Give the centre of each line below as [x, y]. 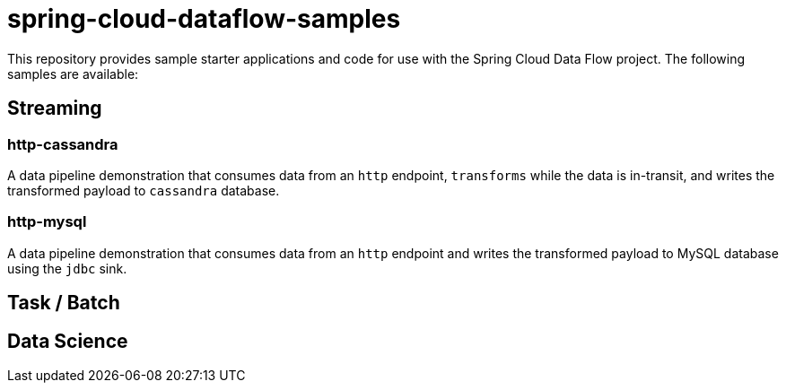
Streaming [55, 108]
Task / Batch [64, 303]
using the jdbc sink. [67, 268]
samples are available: [73, 74]
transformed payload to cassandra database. [144, 190]
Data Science [68, 341]
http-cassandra [63, 144]
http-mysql [47, 222]
